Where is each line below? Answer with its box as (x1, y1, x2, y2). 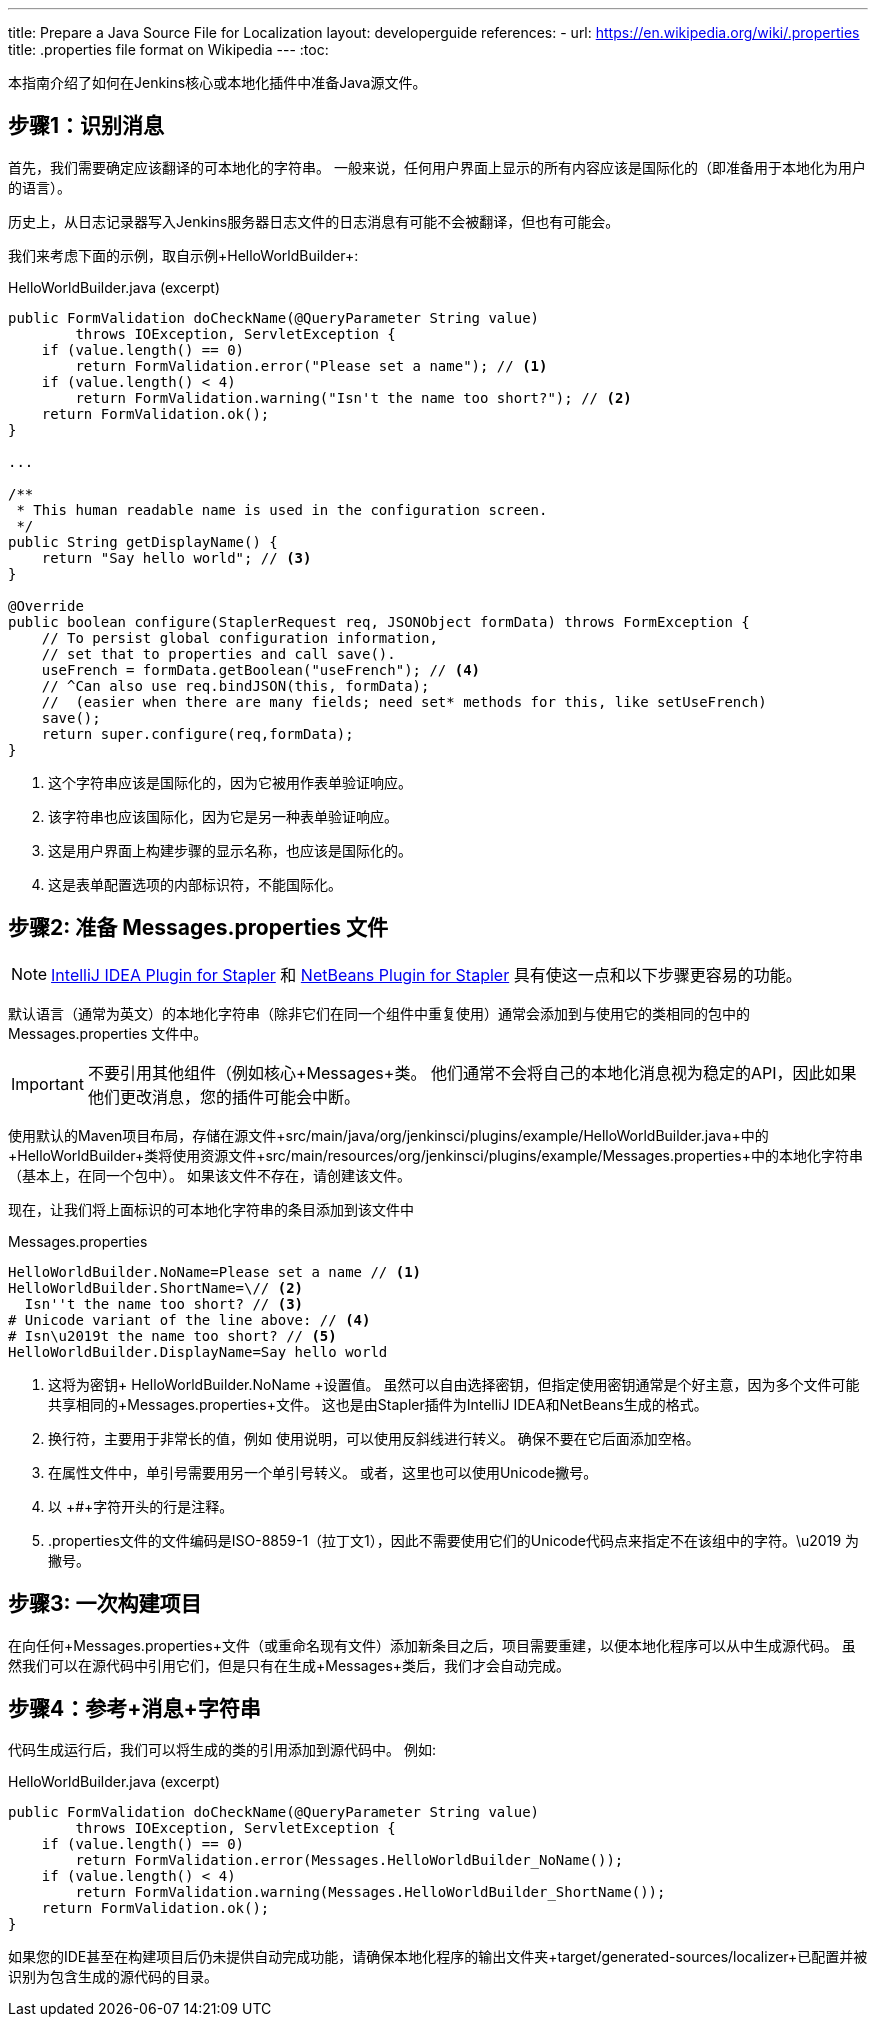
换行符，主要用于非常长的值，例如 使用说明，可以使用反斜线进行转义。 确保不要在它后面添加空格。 (48, 1429, 700, 1447)
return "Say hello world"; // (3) (41, 549, 312, 566)
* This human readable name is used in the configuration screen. (16, 501, 548, 518)
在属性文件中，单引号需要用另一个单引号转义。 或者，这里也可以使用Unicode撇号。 (48, 1463, 598, 1481)
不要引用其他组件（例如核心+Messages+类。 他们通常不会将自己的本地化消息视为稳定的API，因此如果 (87, 1062, 857, 1083)
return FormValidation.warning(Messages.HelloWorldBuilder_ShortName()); (75, 1884, 666, 1901)
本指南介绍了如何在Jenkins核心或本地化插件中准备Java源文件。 (8, 74, 427, 91)
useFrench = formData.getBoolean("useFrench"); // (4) (41, 661, 481, 678)
